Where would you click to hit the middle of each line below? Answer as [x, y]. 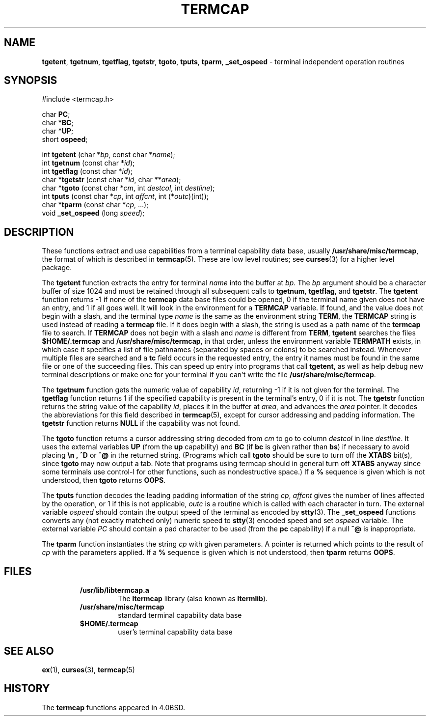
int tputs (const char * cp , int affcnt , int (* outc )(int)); [125, 196]
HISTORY [27, 689]
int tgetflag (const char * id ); [87, 171]
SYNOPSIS [31, 81]
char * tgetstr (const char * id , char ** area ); [111, 180]
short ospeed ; [65, 139]
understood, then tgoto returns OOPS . [104, 480]
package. [57, 268]
